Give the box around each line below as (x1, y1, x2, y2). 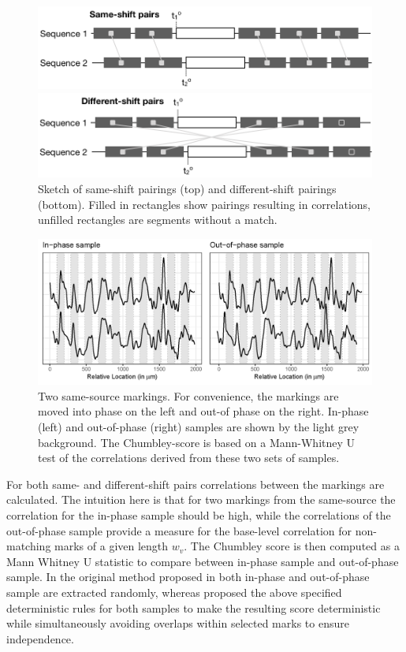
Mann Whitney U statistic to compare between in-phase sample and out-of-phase (6, 553, 399, 569)
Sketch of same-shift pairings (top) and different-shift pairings (38, 181, 337, 196)
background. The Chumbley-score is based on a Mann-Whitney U (38, 434, 356, 450)
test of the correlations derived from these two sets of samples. (38, 449, 340, 466)
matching (6, 538, 51, 554)
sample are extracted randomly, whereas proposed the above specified (6, 584, 342, 600)
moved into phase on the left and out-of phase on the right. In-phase (38, 403, 369, 419)
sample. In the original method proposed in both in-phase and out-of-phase (6, 568, 370, 585)
